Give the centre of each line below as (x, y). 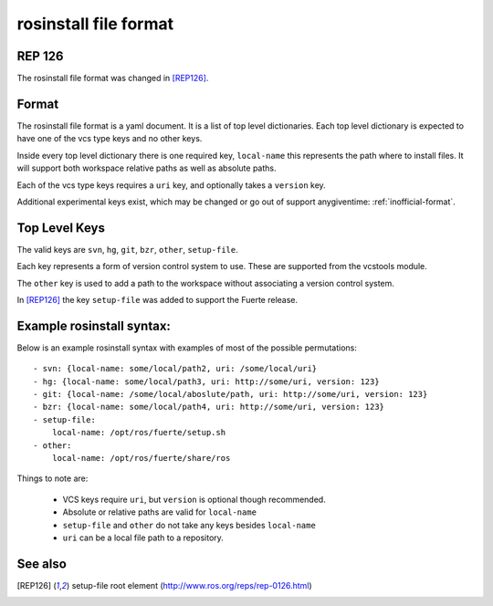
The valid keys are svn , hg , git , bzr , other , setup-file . (127, 249)
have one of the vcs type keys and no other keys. (110, 139)
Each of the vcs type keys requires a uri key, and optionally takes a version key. (171, 185)
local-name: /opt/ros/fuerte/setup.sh (139, 433)
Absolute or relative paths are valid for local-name (160, 512)
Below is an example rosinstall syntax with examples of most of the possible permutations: (187, 348)
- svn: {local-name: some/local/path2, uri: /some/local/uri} (175, 369)
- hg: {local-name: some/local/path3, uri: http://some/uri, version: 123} (206, 381)
